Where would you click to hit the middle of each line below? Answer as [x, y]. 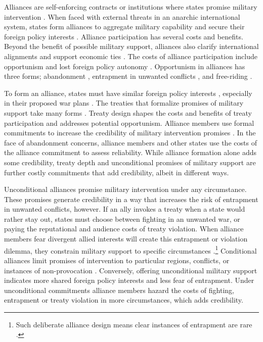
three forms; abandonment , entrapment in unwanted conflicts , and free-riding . [128, 76]
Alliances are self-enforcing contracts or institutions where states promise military [131, 7]
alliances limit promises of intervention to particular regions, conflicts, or [117, 260]
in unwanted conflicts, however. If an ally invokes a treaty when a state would [125, 209]
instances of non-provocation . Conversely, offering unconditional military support [131, 270]
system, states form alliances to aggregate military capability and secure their [124, 27]
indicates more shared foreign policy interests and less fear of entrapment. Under [129, 280]
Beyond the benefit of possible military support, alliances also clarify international [131, 46]
